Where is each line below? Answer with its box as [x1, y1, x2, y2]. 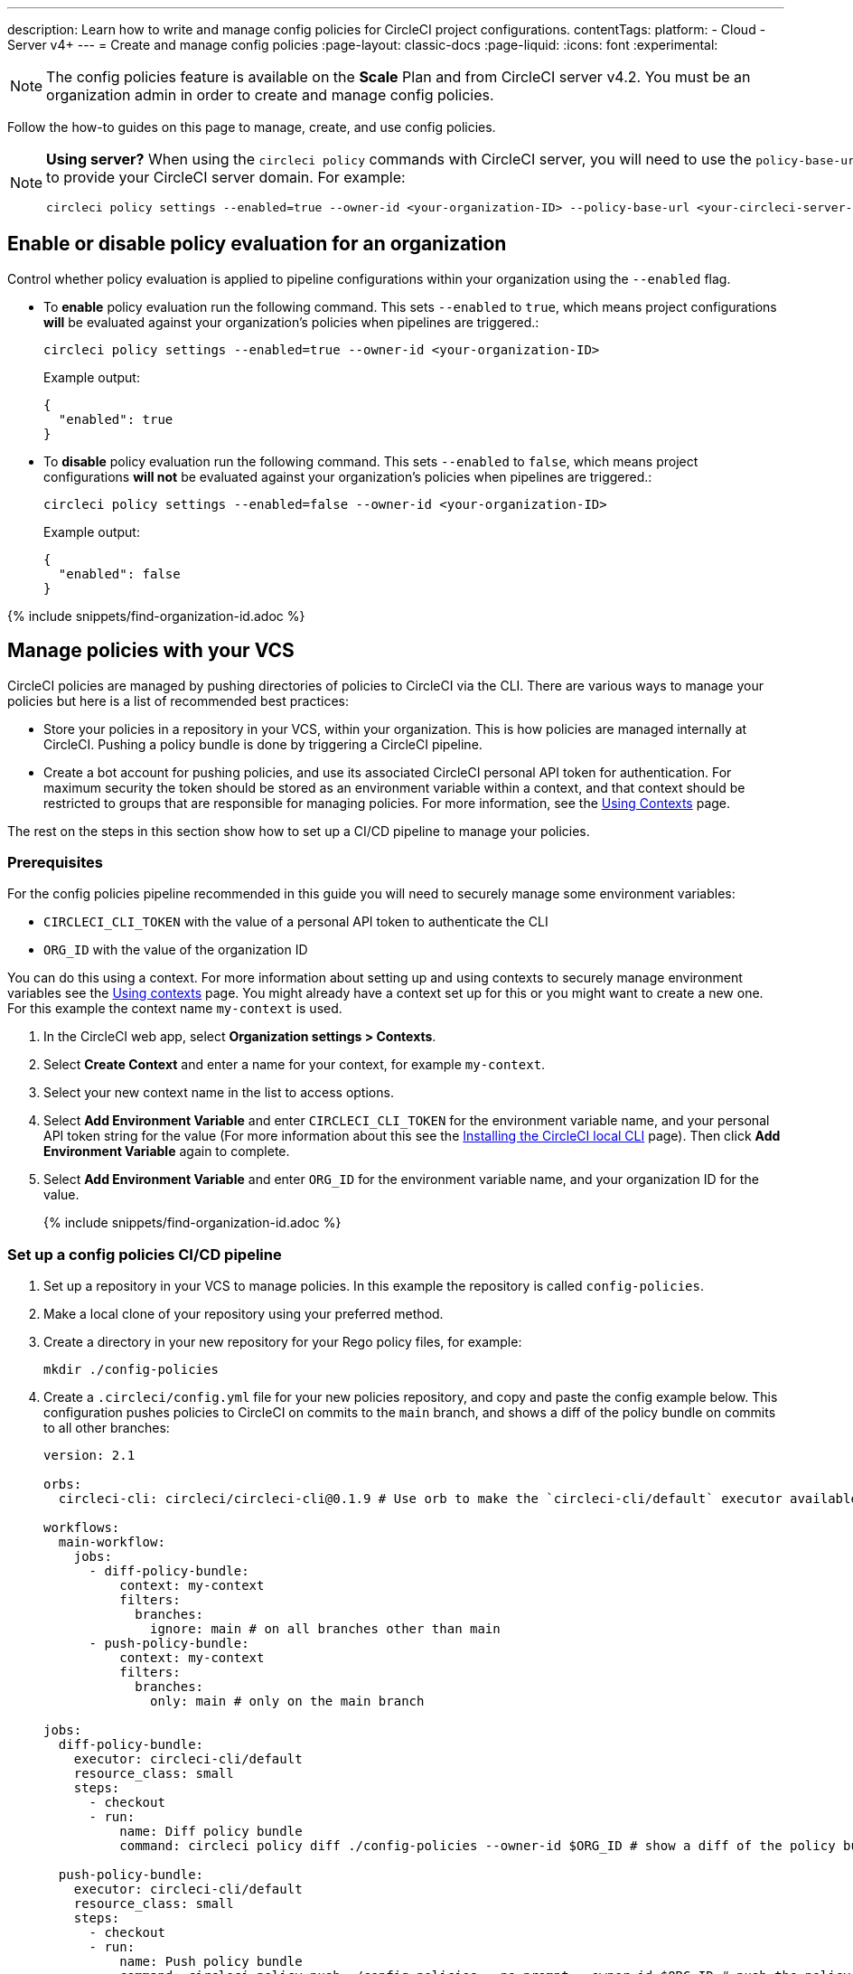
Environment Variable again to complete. [43, 1143, 290, 1160]
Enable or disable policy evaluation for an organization [7, 232, 507, 256]
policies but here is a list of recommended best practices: [7, 692, 349, 709]
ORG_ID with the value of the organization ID [43, 942, 308, 958]
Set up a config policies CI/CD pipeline [7, 1245, 282, 1264]
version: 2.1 [43, 1448, 136, 1463]
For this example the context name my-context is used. [7, 1001, 342, 1017]
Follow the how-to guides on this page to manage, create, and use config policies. [7, 119, 496, 135]
